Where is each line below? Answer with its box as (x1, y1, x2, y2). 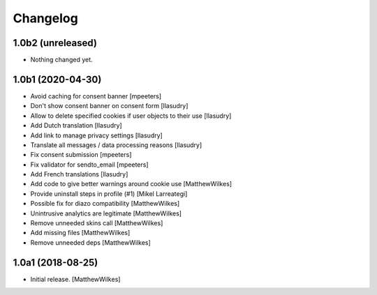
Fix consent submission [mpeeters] (30, 151, 132, 159)
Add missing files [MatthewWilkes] (30, 229, 131, 237)
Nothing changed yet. (30, 56, 94, 64)
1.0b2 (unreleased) (13, 37, 98, 49)
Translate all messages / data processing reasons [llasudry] (30, 140, 202, 149)
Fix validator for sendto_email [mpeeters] (30, 160, 149, 169)
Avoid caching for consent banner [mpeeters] (30, 91, 162, 100)
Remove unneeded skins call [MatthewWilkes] (30, 219, 163, 227)
